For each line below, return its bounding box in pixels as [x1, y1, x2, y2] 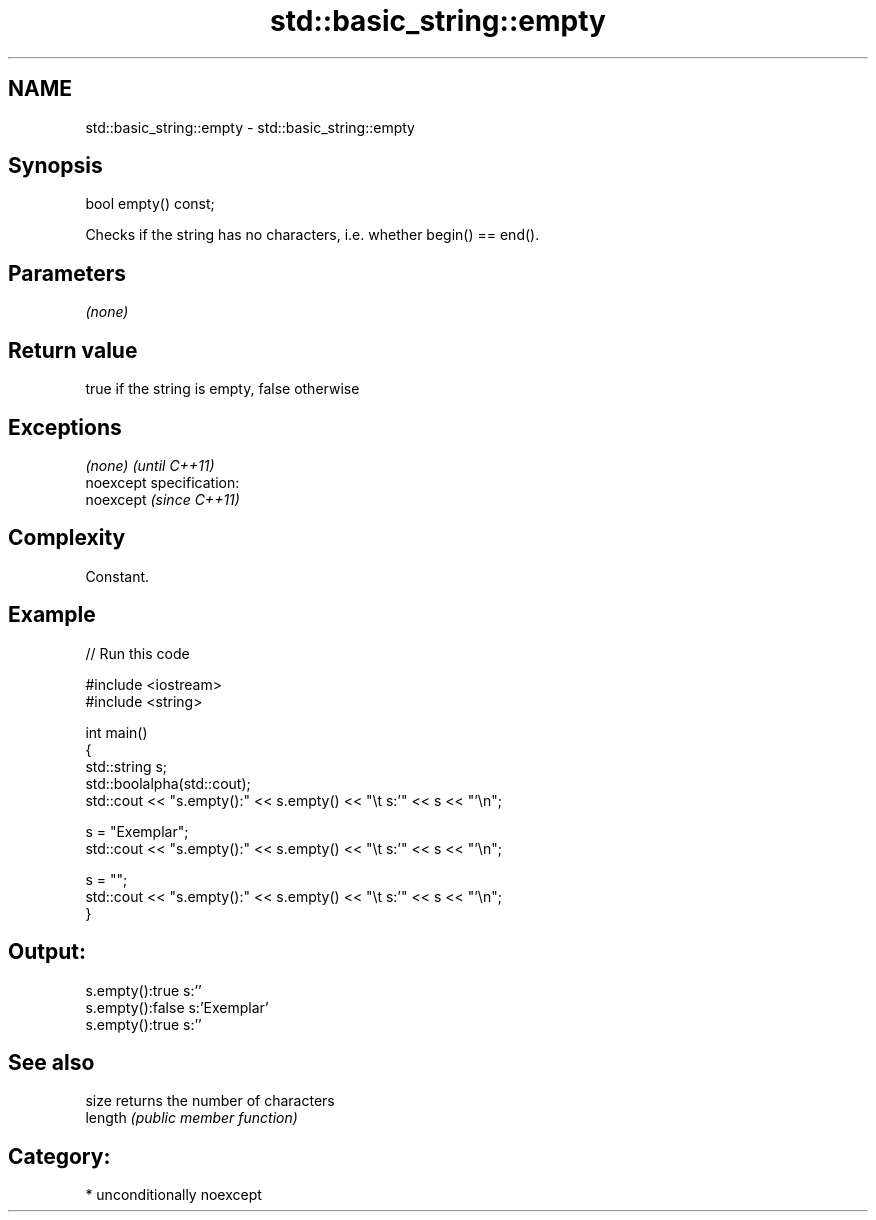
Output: [8, 939, 86, 965]
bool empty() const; [85, 195, 215, 213]
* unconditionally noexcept [85, 1186, 262, 1204]
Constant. [85, 567, 150, 585]
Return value [8, 337, 138, 363]
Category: [8, 1143, 111, 1169]
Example [8, 602, 96, 628]
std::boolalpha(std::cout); [85, 774, 251, 792]
